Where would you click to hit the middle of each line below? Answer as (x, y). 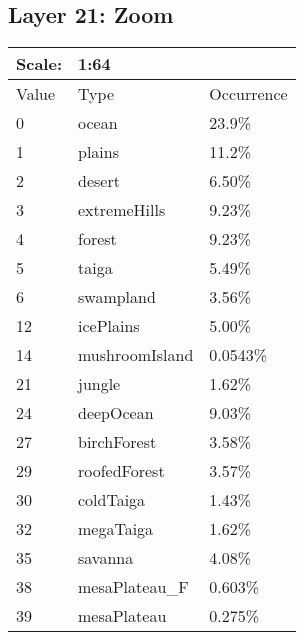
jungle (99, 384)
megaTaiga (115, 529)
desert (98, 181)
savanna (105, 558)
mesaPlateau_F (133, 587)
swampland (116, 297)
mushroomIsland (135, 355)
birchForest (117, 442)
